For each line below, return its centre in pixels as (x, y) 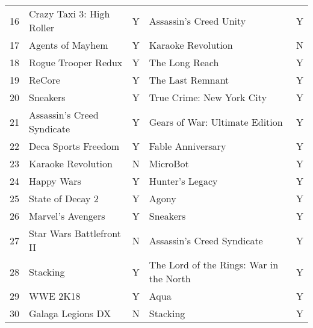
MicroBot (169, 163)
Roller (42, 27)
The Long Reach (184, 62)
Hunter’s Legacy (183, 181)
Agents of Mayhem (69, 45)
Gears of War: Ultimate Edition (216, 122)
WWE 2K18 (55, 296)
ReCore (45, 80)
